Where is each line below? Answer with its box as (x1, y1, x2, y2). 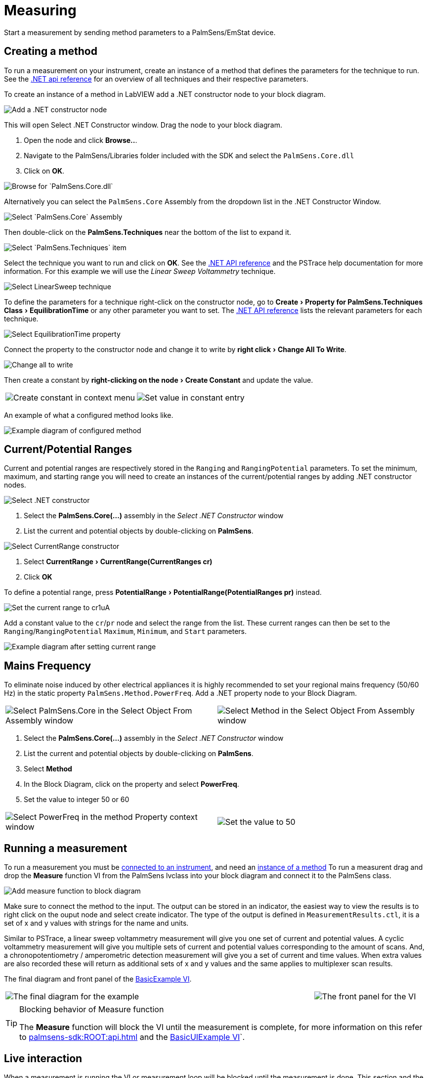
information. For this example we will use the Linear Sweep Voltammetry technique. (4, 267, 276, 275)
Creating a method (4, 45, 97, 58)
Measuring (4, 2, 77, 19)
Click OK (24, 573, 52, 582)
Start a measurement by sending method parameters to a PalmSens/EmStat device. (4, 28, 276, 37)
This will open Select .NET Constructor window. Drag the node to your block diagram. (4, 120, 282, 129)
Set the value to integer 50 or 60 (24, 795, 129, 804)
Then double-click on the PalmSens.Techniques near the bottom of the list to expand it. (4, 227, 292, 236)
